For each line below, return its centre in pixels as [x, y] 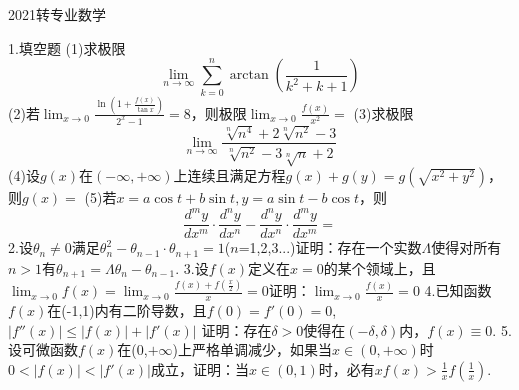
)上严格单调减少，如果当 [252, 349]
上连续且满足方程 [229, 175]
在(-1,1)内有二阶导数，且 [127, 310]
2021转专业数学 [57, 14]
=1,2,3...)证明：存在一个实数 [330, 247]
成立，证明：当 [199, 368]
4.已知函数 [458, 290]
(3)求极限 [383, 112]
